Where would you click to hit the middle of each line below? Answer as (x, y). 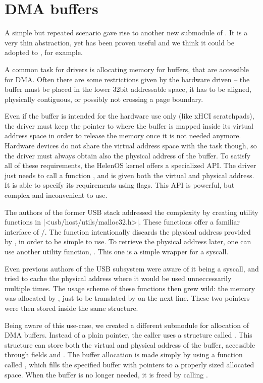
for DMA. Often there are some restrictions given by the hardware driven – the (127, 79)
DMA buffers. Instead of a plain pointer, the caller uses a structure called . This (128, 335)
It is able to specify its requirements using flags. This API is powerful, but (120, 185)
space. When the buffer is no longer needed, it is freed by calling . (106, 374)
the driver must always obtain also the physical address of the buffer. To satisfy (128, 155)
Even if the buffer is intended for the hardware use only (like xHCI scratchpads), (129, 116)
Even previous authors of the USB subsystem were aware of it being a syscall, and (132, 268)
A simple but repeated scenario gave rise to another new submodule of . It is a (126, 33)
